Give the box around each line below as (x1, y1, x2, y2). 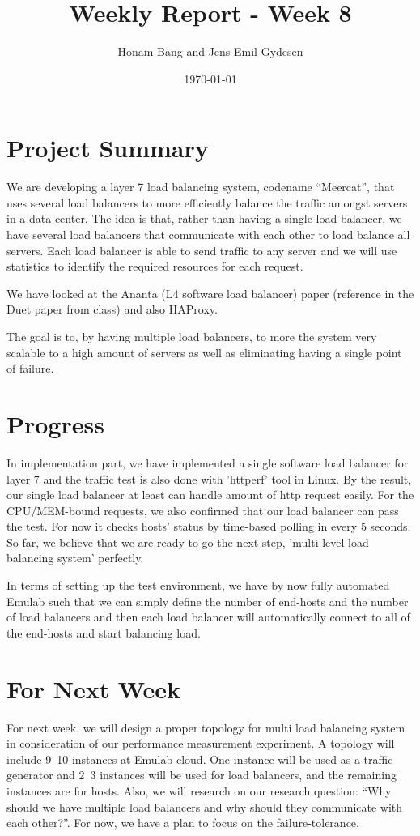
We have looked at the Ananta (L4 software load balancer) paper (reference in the (6, 284, 414, 301)
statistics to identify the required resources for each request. (6, 258, 303, 275)
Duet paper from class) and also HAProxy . (6, 301, 218, 318)
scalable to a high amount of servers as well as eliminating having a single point (6, 343, 402, 360)
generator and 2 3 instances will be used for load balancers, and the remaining (6, 766, 397, 783)
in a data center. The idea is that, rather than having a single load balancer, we (6, 210, 402, 227)
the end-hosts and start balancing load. (6, 624, 201, 641)
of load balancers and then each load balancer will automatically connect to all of (6, 608, 410, 625)
